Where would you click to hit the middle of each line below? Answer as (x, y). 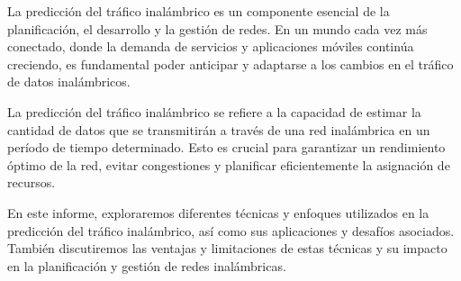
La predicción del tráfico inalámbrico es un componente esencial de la (199, 11)
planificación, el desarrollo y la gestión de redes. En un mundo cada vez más (217, 28)
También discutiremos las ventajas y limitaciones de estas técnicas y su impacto (227, 248)
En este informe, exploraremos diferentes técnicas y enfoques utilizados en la (218, 212)
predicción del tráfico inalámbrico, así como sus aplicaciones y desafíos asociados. (231, 230)
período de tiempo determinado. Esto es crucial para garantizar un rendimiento (226, 147)
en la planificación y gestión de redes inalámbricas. (147, 265)
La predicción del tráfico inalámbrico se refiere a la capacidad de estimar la (214, 111)
